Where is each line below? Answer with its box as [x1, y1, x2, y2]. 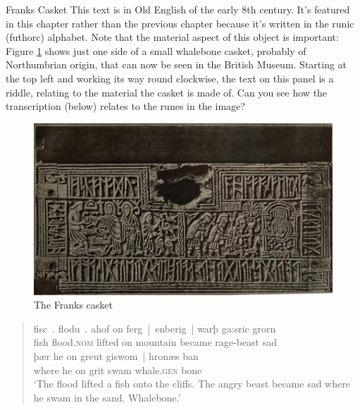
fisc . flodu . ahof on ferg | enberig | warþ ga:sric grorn [33, 321, 276, 335]
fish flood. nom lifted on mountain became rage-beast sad [33, 335, 277, 349]
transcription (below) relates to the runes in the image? [6, 99, 245, 113]
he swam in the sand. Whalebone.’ [33, 390, 181, 404]
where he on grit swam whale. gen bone [33, 362, 202, 377]
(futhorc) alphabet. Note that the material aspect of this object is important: [6, 30, 339, 44]
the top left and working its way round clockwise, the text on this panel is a [6, 70, 334, 85]
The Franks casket [34, 297, 113, 312]
